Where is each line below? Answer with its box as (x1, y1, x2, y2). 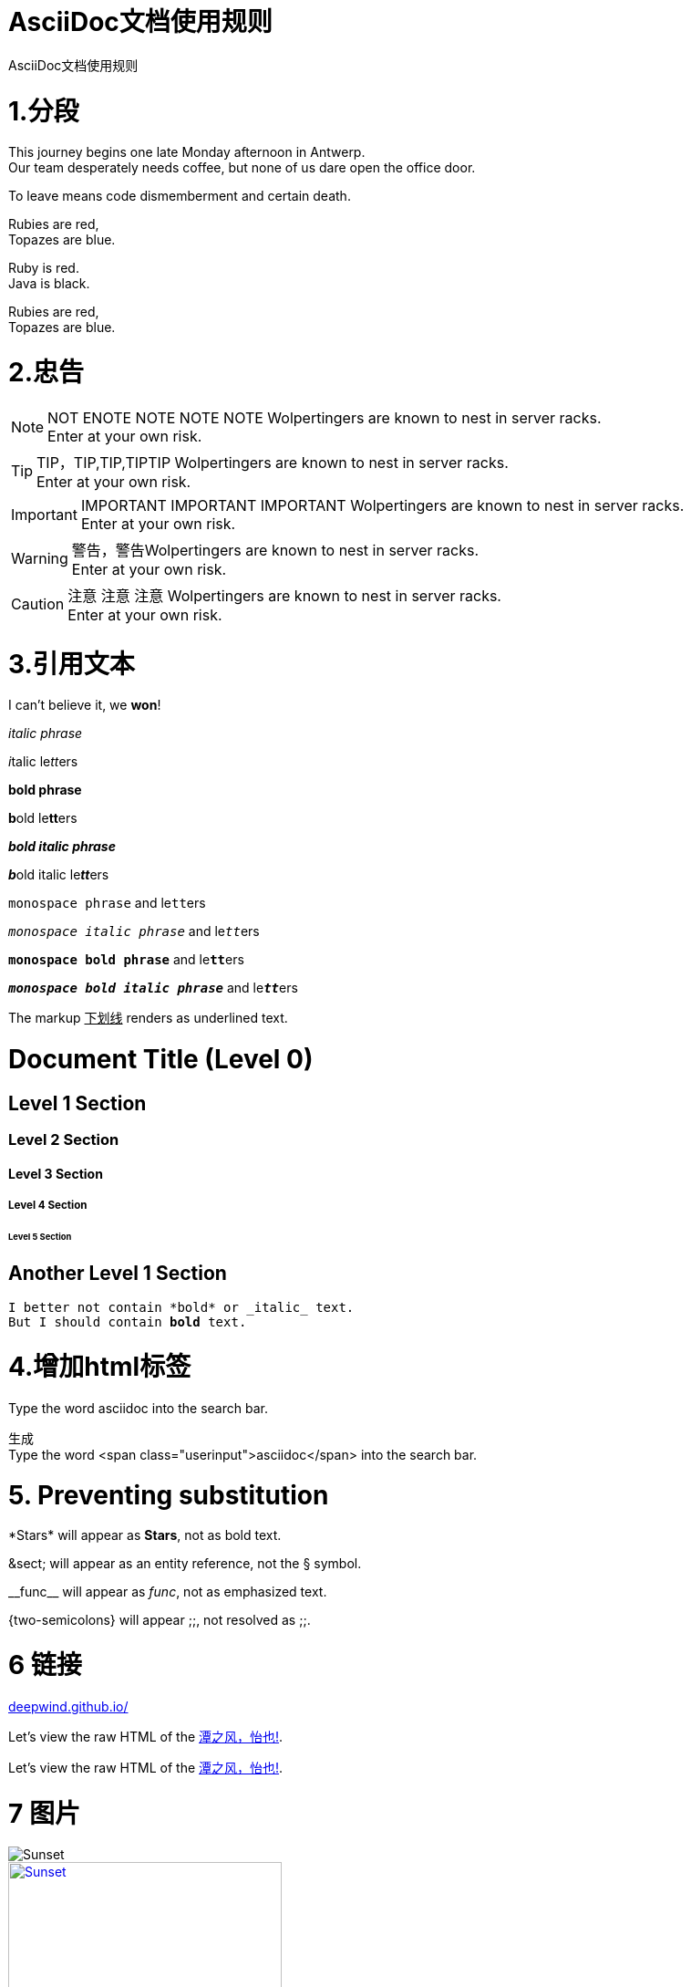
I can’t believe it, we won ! (8, 697, 161, 713)
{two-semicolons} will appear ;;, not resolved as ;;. (8, 1612, 311, 1628)
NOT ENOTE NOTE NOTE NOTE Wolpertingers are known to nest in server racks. (47, 408, 602, 427)
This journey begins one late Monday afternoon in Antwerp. (8, 144, 366, 161)
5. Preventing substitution (8, 1479, 329, 1511)
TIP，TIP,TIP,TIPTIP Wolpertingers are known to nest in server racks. (36, 453, 509, 472)
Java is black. (8, 276, 90, 292)
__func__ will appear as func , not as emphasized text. (8, 1584, 327, 1600)
